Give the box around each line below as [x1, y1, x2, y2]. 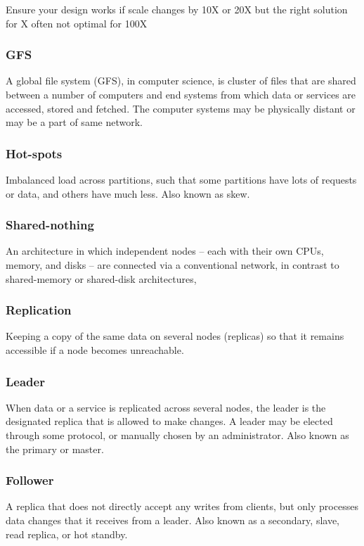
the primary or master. [6, 441, 104, 456]
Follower [6, 471, 54, 489]
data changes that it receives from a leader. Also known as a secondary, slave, [6, 513, 340, 527]
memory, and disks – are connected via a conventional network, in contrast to [6, 258, 339, 272]
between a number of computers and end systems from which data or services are [6, 87, 356, 101]
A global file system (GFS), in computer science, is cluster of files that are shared [6, 73, 356, 88]
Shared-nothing [6, 216, 94, 234]
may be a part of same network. [6, 115, 143, 129]
